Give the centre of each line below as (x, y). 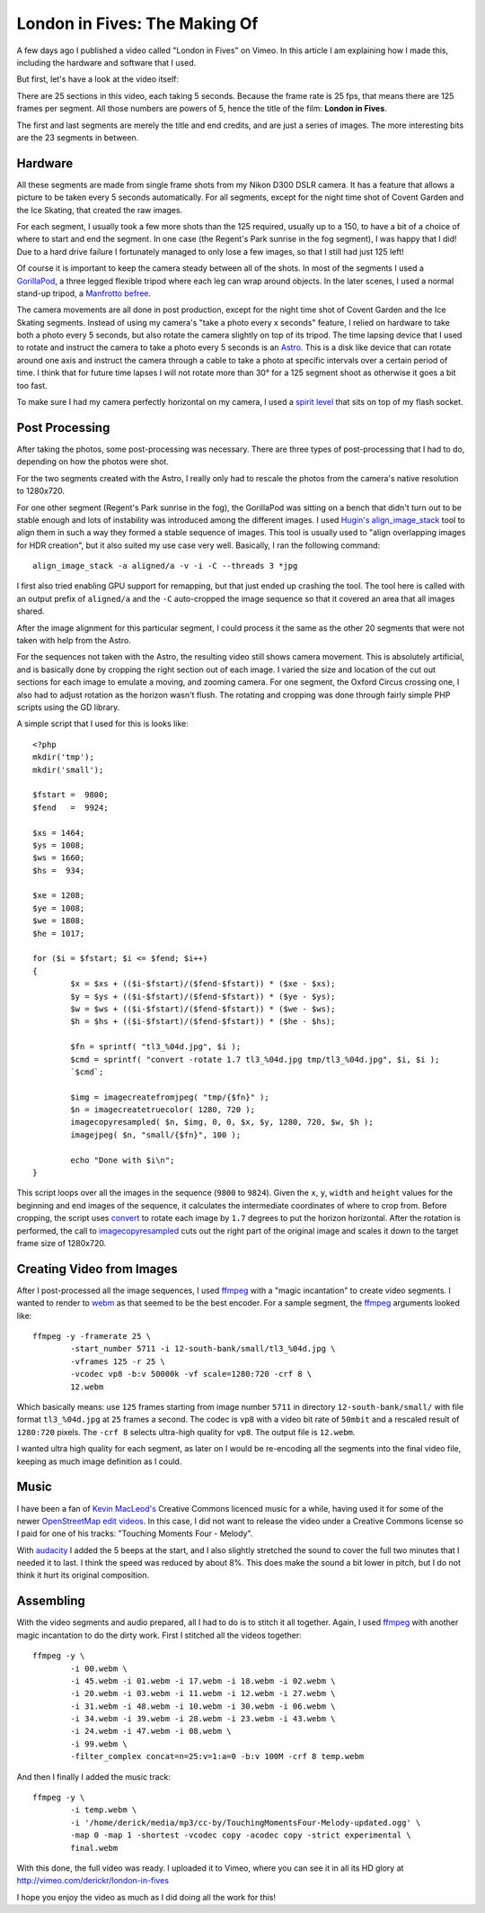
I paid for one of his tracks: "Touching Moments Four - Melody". (135, 1533)
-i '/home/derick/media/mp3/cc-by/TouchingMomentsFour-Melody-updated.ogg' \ (246, 1823)
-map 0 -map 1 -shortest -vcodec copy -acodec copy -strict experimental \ (241, 1835)
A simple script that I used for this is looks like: (102, 723)
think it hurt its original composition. (83, 1576)
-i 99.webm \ (99, 1744)
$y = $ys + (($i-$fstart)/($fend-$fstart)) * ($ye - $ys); (203, 996)
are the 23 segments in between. (78, 137)
